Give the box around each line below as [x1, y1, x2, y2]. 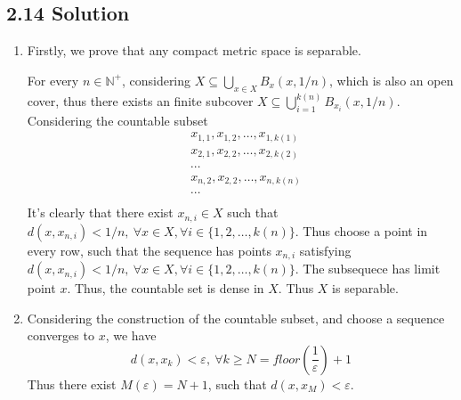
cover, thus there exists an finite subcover [27, 92, 254, 110]
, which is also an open [329, 70, 454, 89]
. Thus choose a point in [295, 221, 428, 240]
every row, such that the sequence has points [27, 241, 271, 259]
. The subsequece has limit [295, 259, 441, 278]
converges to [27, 326, 94, 345]
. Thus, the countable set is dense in [67, 279, 264, 298]
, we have [105, 326, 157, 345]
